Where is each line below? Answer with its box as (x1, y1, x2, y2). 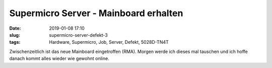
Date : (9, 25, 21, 31)
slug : (9, 32, 20, 38)
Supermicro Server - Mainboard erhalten (9, 8, 183, 19)
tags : (9, 39, 21, 45)
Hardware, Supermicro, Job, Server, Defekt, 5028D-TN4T (49, 39, 169, 45)
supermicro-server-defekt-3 (49, 32, 108, 38)
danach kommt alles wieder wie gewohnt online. (9, 55, 109, 61)
